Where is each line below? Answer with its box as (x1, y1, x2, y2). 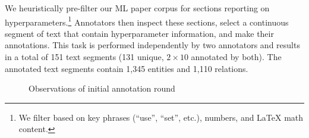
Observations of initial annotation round (29, 82, 175, 95)
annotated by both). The (191, 51, 282, 63)
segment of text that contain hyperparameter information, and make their (5, 27, 274, 39)
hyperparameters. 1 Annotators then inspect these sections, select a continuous (5, 14, 289, 28)
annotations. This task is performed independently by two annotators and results (5, 39, 300, 51)
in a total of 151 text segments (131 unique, (5, 51, 164, 63)
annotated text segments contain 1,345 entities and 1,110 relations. (5, 62, 248, 74)
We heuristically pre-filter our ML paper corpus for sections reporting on (5, 2, 270, 14)
